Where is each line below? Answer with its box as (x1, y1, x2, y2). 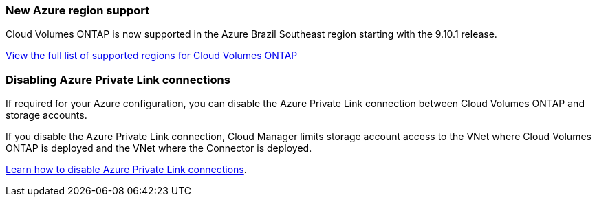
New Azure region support (6, 3, 150, 17)
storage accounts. (6, 109, 87, 122)
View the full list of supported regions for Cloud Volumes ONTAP (6, 49, 298, 62)
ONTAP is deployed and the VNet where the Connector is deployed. (6, 142, 312, 155)
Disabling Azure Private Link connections (6, 72, 230, 87)
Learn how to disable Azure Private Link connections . (6, 164, 247, 176)
